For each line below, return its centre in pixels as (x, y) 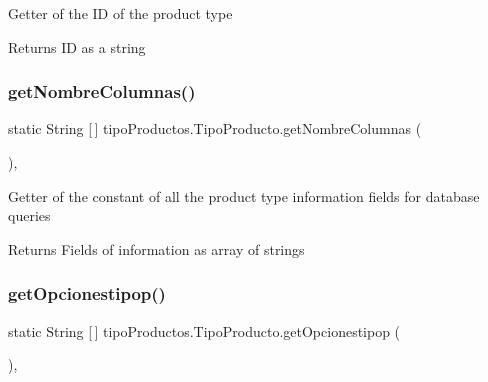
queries (29, 215)
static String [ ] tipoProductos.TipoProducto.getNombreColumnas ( (215, 128)
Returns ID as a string (77, 46)
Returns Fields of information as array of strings (156, 248)
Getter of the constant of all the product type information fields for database (244, 195)
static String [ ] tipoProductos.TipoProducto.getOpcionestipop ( (204, 330)
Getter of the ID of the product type (120, 13)
